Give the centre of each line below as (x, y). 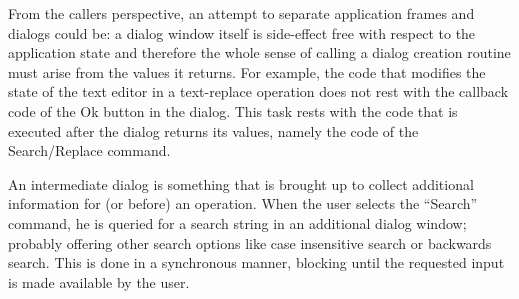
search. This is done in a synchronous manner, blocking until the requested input (256, 262)
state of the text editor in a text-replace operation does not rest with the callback (258, 91)
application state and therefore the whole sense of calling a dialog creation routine (259, 52)
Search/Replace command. (89, 150)
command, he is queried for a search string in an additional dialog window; (237, 222)
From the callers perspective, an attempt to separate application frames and (241, 13)
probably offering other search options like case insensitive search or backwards (250, 242)
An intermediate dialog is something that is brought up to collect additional (241, 183)
